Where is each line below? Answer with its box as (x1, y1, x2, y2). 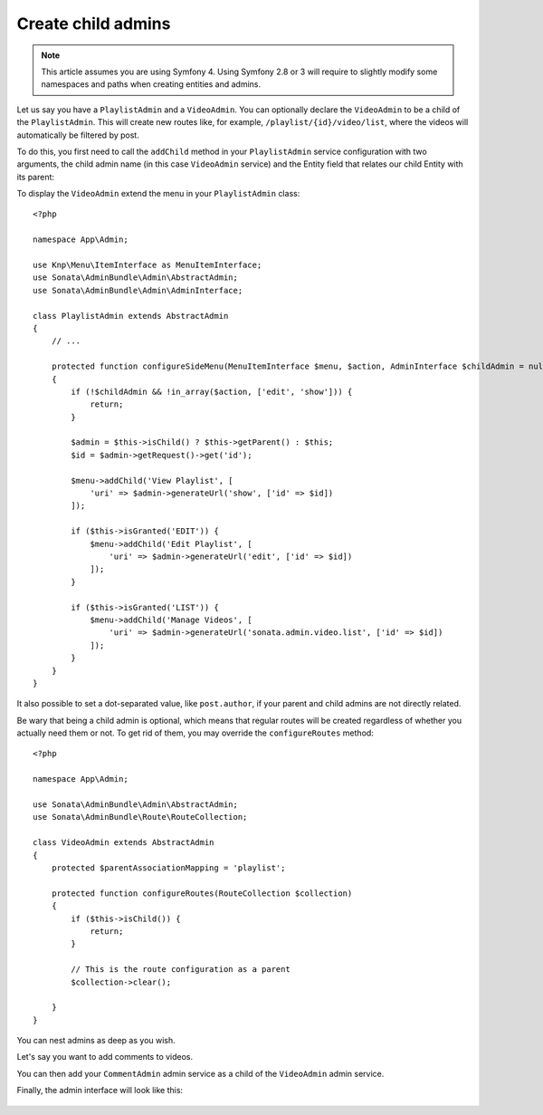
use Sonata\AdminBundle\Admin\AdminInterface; (33, 285, 243, 295)
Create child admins (16, 14, 171, 34)
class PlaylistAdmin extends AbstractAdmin (33, 311, 229, 321)
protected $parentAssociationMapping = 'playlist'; (51, 862, 286, 873)
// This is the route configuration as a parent (71, 965, 291, 975)
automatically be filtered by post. (16, 130, 139, 140)
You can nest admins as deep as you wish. (16, 1035, 176, 1046)
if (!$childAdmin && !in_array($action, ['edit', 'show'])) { (71, 386, 353, 397)
